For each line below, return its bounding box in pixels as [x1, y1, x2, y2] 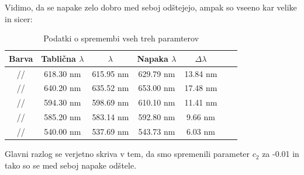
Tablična [41, 52, 76, 64]
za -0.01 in [262, 148, 299, 160]
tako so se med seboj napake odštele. [5, 159, 137, 171]
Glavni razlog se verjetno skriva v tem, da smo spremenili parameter [5, 148, 250, 160]
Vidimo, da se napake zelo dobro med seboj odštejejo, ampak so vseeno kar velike [5, 1, 297, 13]
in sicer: [5, 12, 33, 24]
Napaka [137, 52, 168, 64]
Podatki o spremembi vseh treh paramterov [43, 32, 199, 44]
